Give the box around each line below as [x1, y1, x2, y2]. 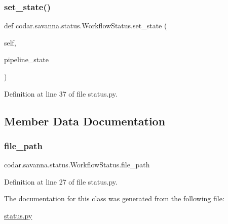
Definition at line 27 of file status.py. [4, 176, 118, 187]
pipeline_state [4, 54, 49, 65]
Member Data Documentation [4, 113, 166, 128]
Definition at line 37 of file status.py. [4, 88, 118, 99]
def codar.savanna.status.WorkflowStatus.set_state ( [4, 20, 167, 31]
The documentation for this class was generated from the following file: [4, 193, 224, 204]
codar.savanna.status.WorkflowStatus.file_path [4, 159, 150, 170]
